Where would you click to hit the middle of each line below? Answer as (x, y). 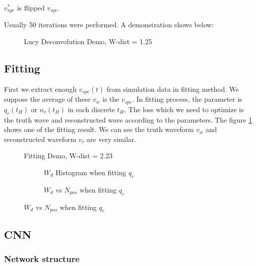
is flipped (31, 7)
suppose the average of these (47, 99)
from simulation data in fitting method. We (173, 89)
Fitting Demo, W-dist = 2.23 (68, 156)
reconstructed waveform (40, 139)
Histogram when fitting (91, 172)
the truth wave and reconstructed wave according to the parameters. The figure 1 (128, 119)
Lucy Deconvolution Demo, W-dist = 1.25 (88, 41)
